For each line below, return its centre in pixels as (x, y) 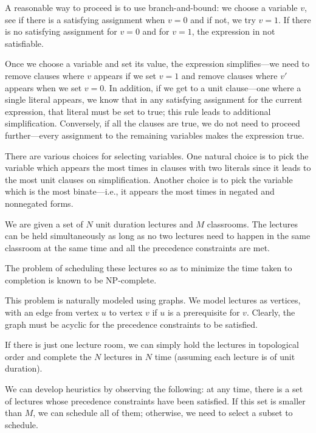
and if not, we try (223, 19)
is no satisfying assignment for (61, 31)
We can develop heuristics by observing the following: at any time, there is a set (154, 389)
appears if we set (125, 75)
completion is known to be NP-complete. (81, 279)
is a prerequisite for (204, 312)
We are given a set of (44, 223)
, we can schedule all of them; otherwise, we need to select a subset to (163, 413)
